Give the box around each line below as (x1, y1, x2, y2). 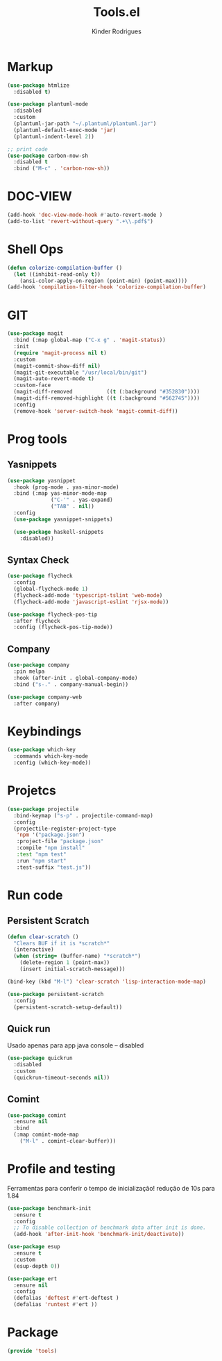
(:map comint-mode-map (13, 1131, 79, 1139)
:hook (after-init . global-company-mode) (13, 674, 138, 681)
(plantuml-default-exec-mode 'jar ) (13, 127, 117, 133)
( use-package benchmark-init (7, 1205, 92, 1212)
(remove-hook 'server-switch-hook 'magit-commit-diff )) (13, 407, 178, 414)
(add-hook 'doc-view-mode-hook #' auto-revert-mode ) (7, 211, 163, 219)
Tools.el (93, 4, 140, 20)
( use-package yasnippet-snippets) (13, 516, 113, 523)
